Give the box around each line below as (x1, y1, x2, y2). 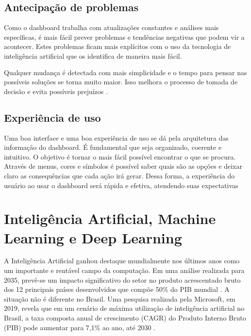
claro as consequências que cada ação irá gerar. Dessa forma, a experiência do (4, 170, 235, 180)
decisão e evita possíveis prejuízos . (4, 86, 108, 96)
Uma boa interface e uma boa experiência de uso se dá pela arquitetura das (4, 132, 229, 143)
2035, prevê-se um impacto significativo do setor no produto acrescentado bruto (4, 274, 241, 285)
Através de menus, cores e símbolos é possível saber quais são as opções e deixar (4, 161, 242, 171)
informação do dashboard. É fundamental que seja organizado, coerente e (4, 142, 222, 152)
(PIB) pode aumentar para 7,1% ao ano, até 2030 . (4, 322, 155, 332)
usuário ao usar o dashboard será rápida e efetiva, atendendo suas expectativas (4, 180, 238, 190)
